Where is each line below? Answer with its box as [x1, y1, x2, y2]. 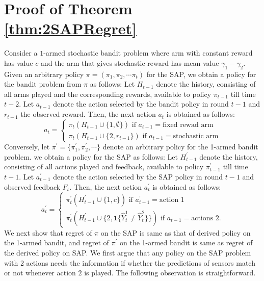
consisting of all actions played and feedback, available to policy [4, 161, 204, 172]
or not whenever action [4, 267, 76, 278]
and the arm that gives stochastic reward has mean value [40, 57, 219, 68]
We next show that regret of [4, 227, 92, 238]
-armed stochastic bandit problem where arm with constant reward [43, 47, 253, 58]
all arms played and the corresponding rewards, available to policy [4, 88, 212, 99]
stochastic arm [173, 132, 219, 140]
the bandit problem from [4, 79, 82, 89]
